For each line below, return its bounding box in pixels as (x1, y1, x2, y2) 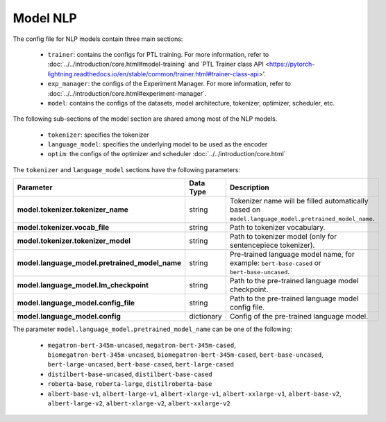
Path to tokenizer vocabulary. (229, 223, 326, 233)
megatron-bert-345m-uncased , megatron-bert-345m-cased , (47, 341, 236, 349)
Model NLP (12, 10, 78, 26)
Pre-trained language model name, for (229, 250, 355, 260)
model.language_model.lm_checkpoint (17, 280, 149, 290)
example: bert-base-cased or (229, 258, 322, 268)
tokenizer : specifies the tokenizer (47, 130, 149, 139)
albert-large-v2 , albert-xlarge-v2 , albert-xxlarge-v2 (47, 399, 230, 407)
